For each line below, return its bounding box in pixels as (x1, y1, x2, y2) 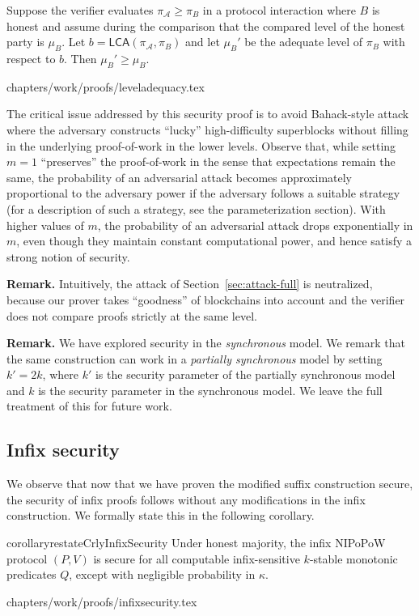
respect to (6, 49, 56, 66)
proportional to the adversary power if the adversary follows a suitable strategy (6, 185, 400, 202)
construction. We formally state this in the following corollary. (6, 507, 315, 524)
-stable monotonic (309, 550, 398, 567)
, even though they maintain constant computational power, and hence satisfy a (16, 232, 413, 249)
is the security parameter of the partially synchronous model (95, 366, 396, 383)
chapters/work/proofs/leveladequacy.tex (6, 78, 205, 95)
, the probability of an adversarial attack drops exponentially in (97, 216, 413, 233)
